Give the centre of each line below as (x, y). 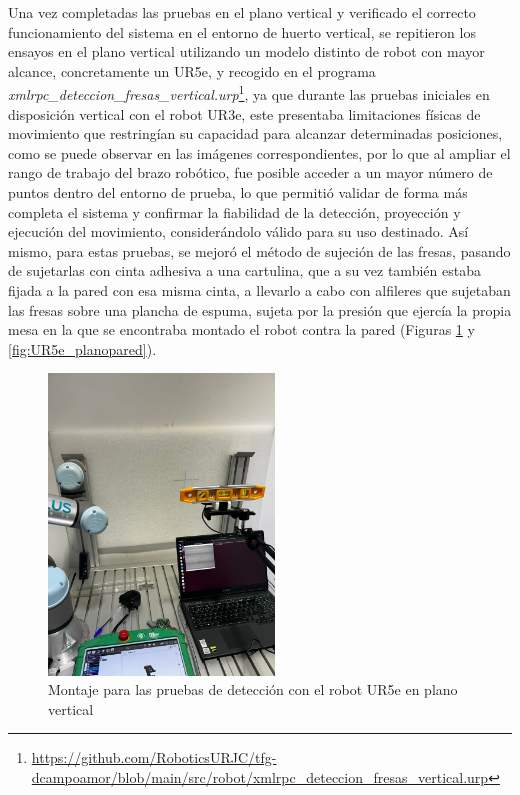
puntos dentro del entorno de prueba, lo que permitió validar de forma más (238, 192)
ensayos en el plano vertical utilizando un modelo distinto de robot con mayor (246, 51)
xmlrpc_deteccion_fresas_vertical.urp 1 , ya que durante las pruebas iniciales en (249, 93)
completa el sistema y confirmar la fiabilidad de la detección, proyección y (234, 211)
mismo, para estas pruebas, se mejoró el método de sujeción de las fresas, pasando (259, 250)
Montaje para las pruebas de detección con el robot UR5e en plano (253, 689)
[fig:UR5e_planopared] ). (82, 348)
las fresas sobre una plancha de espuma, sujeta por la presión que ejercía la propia (260, 309)
